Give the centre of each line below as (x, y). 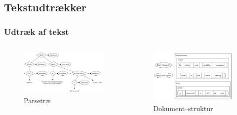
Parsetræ (37, 100)
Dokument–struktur (183, 108)
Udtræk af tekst (37, 31)
